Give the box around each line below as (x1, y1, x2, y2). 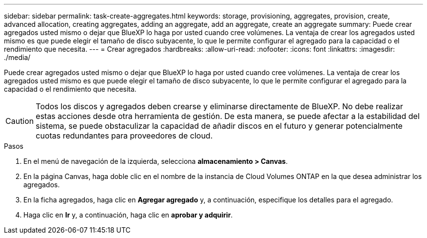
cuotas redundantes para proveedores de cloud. (36, 131, 213, 140)
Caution (5, 116, 34, 126)
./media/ (4, 53, 31, 61)
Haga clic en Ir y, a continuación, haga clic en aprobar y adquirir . (23, 211, 233, 219)
